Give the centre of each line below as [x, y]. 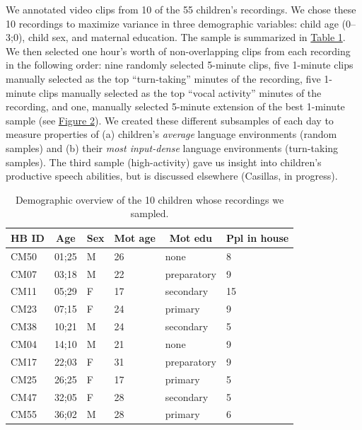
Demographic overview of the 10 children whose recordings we [150, 199]
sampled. [150, 213]
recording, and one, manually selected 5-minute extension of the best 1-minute [175, 106]
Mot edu [191, 237]
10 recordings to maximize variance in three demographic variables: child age [172, 23]
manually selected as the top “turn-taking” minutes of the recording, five [163, 78]
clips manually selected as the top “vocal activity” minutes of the [180, 92]
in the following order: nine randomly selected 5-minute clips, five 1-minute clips [180, 65]
